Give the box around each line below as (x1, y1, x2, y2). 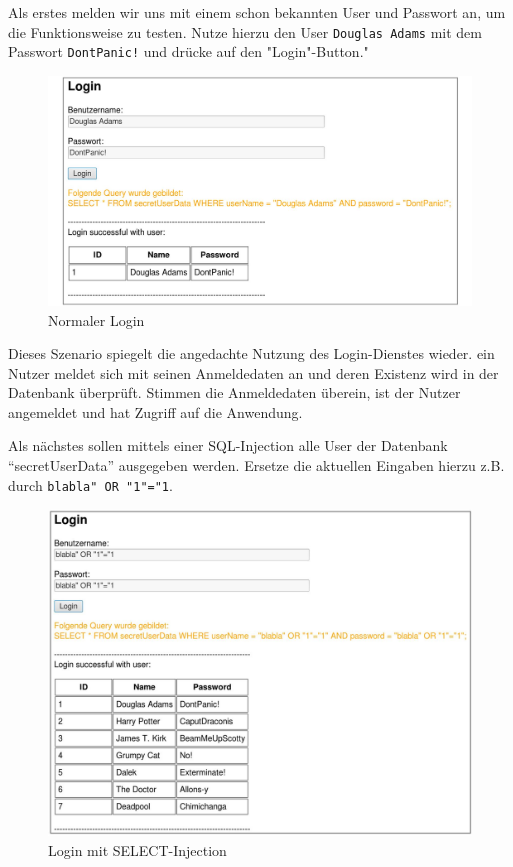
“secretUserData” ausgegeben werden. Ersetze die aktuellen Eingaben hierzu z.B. (8, 455, 505, 476)
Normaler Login (48, 309, 145, 330)
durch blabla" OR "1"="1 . (8, 474, 173, 495)
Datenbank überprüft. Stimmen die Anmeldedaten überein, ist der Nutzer (8, 382, 461, 403)
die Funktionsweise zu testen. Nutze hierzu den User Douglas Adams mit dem (8, 21, 482, 42)
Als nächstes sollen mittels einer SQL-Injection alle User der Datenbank (8, 435, 448, 456)
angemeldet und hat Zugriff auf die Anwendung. (8, 401, 303, 422)
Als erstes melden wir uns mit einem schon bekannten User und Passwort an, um (8, 2, 506, 22)
